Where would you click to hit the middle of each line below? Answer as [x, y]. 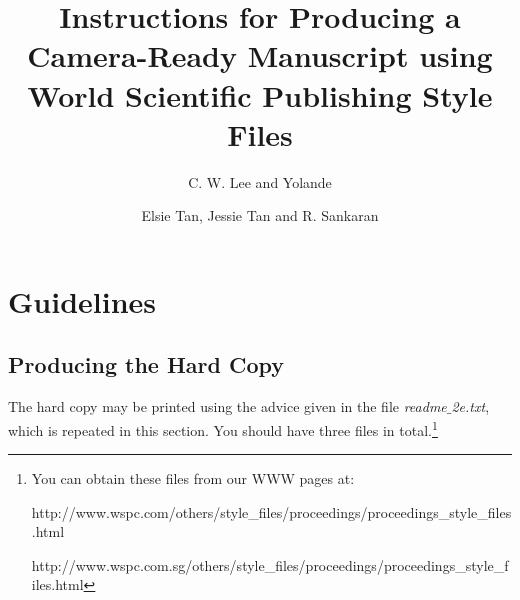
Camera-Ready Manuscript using [260, 55]
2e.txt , [470, 406]
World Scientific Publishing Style [260, 94]
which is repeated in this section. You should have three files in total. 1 [223, 428]
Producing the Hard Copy [146, 364]
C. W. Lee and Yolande [260, 181]
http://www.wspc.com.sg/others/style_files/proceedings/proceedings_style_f [270, 564]
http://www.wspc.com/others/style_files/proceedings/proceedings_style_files [271, 511]
